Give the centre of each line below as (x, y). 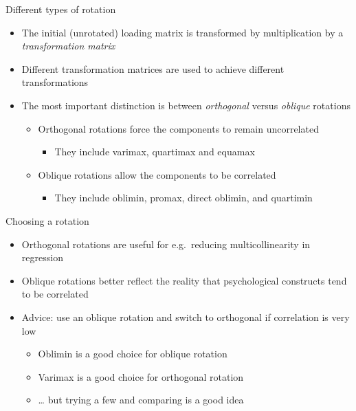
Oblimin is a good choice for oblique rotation (133, 354)
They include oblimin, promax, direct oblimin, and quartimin (183, 198)
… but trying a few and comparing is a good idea (141, 400)
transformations (55, 82)
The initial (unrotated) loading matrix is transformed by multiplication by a (182, 32)
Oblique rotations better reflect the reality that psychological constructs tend (184, 280)
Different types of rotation (61, 9)
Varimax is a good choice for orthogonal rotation (141, 376)
